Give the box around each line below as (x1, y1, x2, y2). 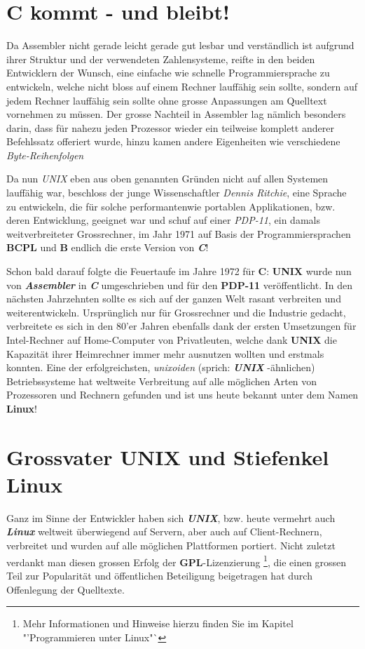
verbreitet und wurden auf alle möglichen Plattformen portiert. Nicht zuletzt (6, 538, 336, 553)
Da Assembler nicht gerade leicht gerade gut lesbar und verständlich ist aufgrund (6, 38, 354, 53)
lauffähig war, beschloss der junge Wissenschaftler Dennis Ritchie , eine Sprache (6, 185, 347, 200)
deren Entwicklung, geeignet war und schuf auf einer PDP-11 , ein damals (6, 213, 320, 227)
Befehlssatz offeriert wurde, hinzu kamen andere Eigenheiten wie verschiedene (6, 134, 340, 149)
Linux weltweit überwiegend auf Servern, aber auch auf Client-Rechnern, (6, 524, 322, 539)
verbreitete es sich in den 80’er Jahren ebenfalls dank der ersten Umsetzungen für (6, 319, 357, 333)
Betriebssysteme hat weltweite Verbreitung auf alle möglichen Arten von (6, 373, 317, 388)
